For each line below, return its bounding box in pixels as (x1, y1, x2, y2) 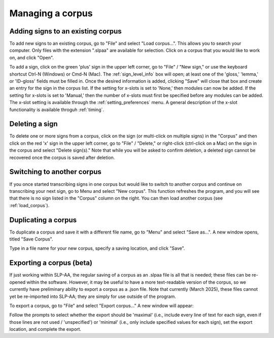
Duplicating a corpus (9, 216, 77, 224)
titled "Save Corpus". (9, 236, 53, 242)
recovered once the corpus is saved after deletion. (9, 154, 115, 160)
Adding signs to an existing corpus (9, 27, 122, 36)
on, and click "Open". (9, 54, 54, 60)
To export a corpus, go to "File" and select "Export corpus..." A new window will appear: (9, 302, 194, 309)
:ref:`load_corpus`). (9, 202, 50, 208)
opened (9, 279, 26, 285)
